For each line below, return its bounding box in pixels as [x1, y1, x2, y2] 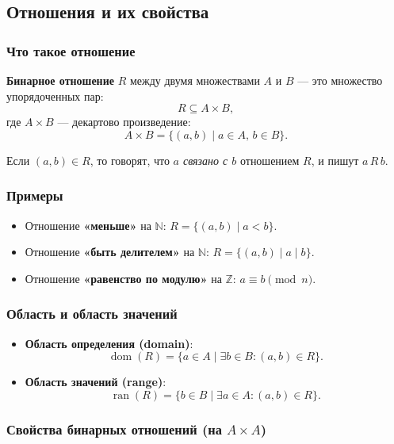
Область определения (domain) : [25, 335, 193, 351]
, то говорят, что [90, 151, 170, 168]
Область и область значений [6, 304, 178, 323]
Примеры [6, 186, 63, 205]
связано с [182, 151, 228, 168]
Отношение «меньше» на [25, 216, 151, 233]
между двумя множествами [129, 72, 260, 88]
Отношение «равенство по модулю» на [25, 270, 222, 286]
